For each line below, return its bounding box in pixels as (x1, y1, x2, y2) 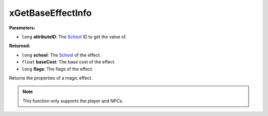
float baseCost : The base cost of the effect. (21, 59, 116, 65)
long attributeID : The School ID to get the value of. (21, 34, 127, 40)
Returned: (9, 43, 31, 49)
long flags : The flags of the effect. (21, 66, 94, 72)
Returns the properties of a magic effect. (9, 75, 93, 81)
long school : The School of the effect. (21, 52, 101, 58)
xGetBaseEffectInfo (9, 7, 92, 18)
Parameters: (9, 25, 36, 31)
